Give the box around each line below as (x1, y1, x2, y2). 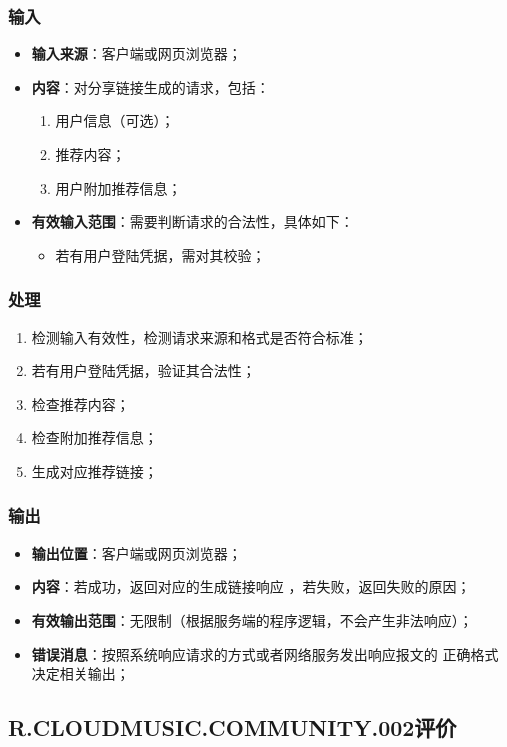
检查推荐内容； (31, 393, 130, 414)
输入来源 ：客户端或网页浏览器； (31, 43, 242, 64)
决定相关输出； (31, 663, 130, 684)
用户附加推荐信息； (55, 177, 182, 198)
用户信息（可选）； (55, 110, 175, 131)
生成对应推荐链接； (31, 460, 158, 481)
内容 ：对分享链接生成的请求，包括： (31, 76, 270, 97)
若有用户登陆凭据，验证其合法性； (31, 360, 256, 381)
